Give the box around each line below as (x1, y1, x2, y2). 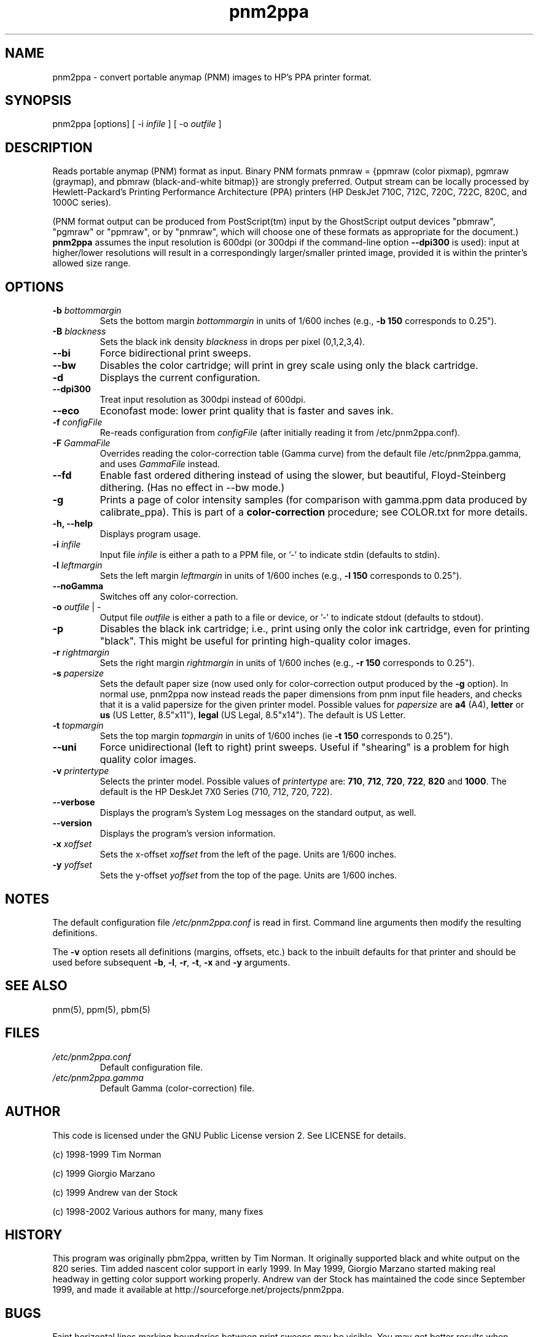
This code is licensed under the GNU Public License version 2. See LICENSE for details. (52, 1130, 407, 1141)
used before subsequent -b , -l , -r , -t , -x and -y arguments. (52, 956, 290, 967)
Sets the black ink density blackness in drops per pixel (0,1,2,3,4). (99, 336, 365, 347)
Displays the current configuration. (99, 371, 260, 384)
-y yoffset (52, 859, 92, 870)
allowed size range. (52, 258, 131, 269)
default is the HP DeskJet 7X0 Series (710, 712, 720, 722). (99, 786, 333, 797)
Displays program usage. (99, 529, 201, 540)
